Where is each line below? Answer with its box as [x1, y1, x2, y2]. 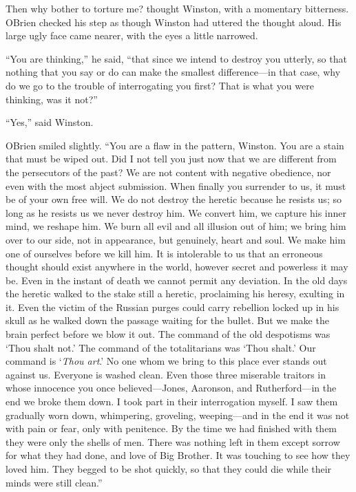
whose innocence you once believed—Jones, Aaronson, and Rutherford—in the [6, 381, 337, 395]
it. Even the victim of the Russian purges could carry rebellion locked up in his [6, 299, 339, 314]
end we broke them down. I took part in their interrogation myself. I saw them [6, 394, 338, 409]
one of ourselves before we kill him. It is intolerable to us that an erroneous [6, 246, 323, 260]
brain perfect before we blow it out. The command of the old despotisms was [6, 327, 331, 341]
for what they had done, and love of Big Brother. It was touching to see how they [6, 448, 350, 462]
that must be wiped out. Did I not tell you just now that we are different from [6, 151, 337, 166]
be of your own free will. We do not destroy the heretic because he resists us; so [6, 192, 342, 206]
